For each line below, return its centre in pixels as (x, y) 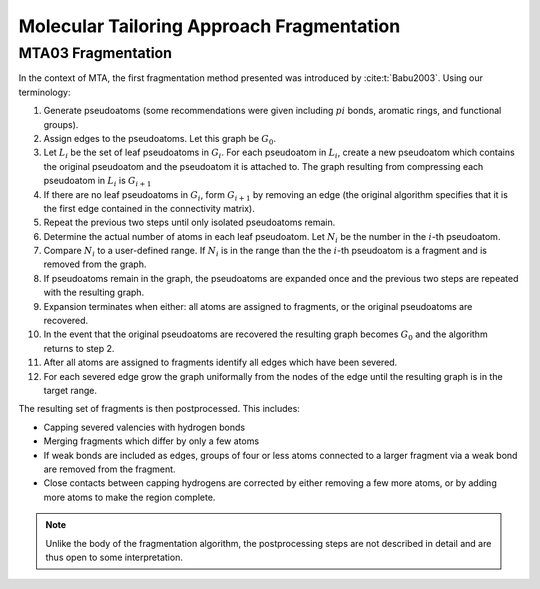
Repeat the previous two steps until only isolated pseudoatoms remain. (189, 222)
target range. (70, 390)
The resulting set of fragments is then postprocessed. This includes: (159, 409)
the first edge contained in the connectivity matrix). (149, 208)
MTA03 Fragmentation (95, 53)
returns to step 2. (79, 348)
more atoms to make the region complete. (129, 497)
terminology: (44, 92)
